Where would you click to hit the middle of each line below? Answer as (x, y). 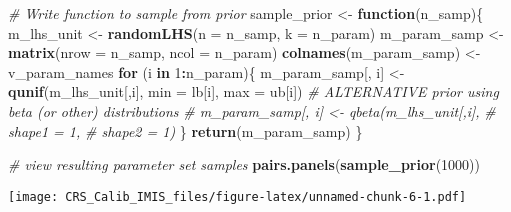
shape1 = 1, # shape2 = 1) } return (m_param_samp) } (185, 130)
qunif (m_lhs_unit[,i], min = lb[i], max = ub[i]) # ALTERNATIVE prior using (253, 91)
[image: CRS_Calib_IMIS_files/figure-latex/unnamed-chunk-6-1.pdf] (237, 196)
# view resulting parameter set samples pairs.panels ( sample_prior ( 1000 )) (244, 164)
